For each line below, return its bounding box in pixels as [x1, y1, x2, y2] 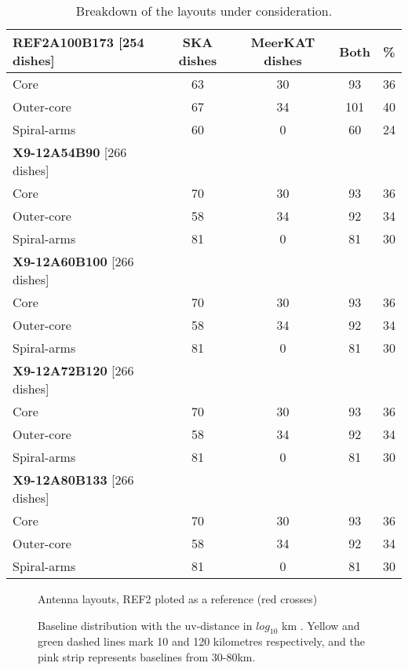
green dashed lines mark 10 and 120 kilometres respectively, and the [38, 633, 365, 650]
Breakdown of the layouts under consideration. [75, 2, 333, 20]
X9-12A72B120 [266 [13, 361, 134, 379]
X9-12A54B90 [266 [13, 143, 127, 161]
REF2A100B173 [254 [13, 33, 144, 51]
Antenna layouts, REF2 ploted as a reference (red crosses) [38, 591, 318, 606]
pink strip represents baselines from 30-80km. [38, 648, 256, 665]
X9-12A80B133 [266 [13, 470, 134, 489]
